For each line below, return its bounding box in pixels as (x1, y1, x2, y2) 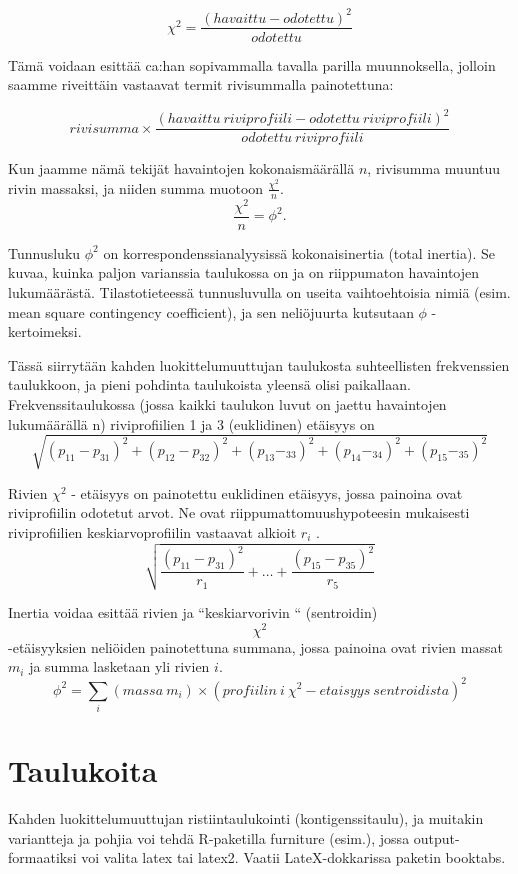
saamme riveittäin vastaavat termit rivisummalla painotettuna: (8, 74, 394, 95)
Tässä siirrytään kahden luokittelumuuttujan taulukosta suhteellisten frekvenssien (8, 354, 510, 375)
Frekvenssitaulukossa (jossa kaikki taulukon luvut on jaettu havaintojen (8, 394, 447, 415)
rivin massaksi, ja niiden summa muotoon (8, 177, 264, 198)
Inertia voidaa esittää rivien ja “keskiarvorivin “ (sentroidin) (8, 602, 378, 623)
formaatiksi (8, 847, 77, 868)
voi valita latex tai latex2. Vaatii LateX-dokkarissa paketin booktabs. (81, 847, 506, 868)
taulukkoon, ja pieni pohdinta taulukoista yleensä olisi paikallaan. (8, 374, 411, 395)
